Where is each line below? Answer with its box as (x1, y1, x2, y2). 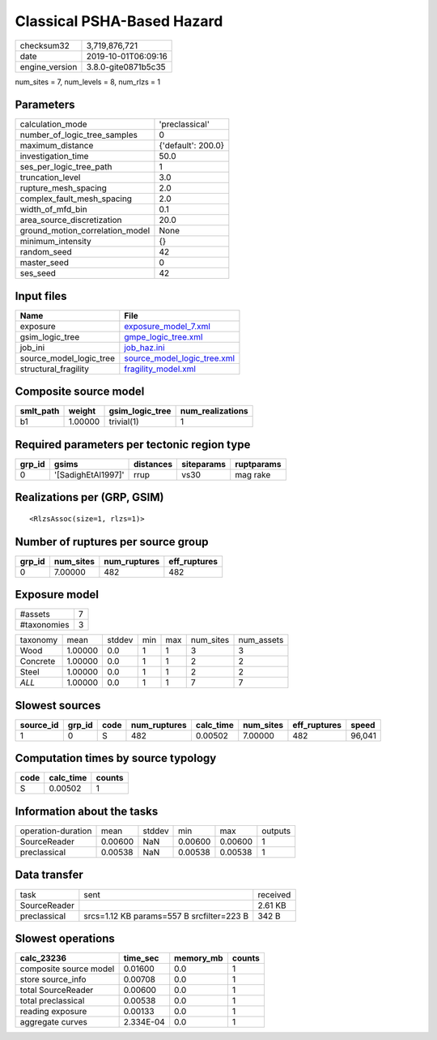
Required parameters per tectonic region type (15, 438, 251, 452)
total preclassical (19, 995, 85, 1007)
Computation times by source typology (15, 751, 217, 765)
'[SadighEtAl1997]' (53, 469, 125, 480)
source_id (19, 719, 59, 730)
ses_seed (19, 267, 57, 279)
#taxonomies (19, 619, 70, 631)
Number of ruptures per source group (15, 535, 209, 549)
